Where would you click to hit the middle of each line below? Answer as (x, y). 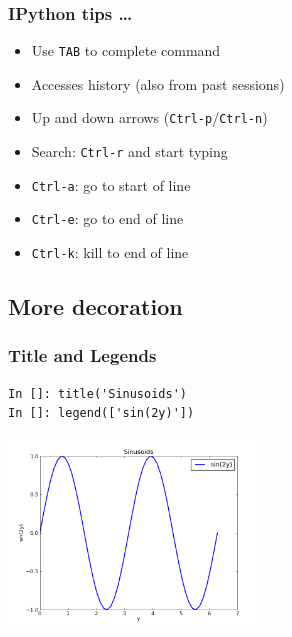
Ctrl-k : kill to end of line (110, 252)
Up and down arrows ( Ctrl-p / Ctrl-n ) (149, 117)
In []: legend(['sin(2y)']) (101, 413)
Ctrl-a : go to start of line (111, 184)
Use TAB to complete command (126, 50)
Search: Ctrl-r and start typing (129, 151)
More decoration (95, 306)
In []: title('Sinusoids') (97, 393)
